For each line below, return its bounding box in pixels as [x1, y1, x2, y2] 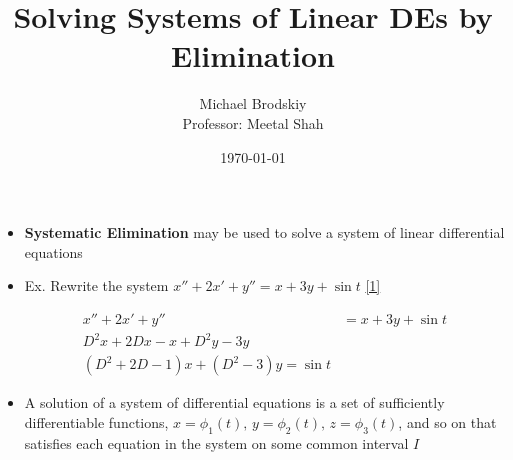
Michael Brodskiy [199, 93, 307, 114]
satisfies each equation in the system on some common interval [24, 432, 409, 453]
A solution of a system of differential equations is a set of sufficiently [24, 392, 445, 413]
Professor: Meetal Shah [182, 112, 324, 133]
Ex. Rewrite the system [24, 275, 169, 296]
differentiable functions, [24, 412, 169, 433]
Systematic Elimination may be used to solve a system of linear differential [24, 222, 505, 243]
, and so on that [398, 412, 497, 433]
